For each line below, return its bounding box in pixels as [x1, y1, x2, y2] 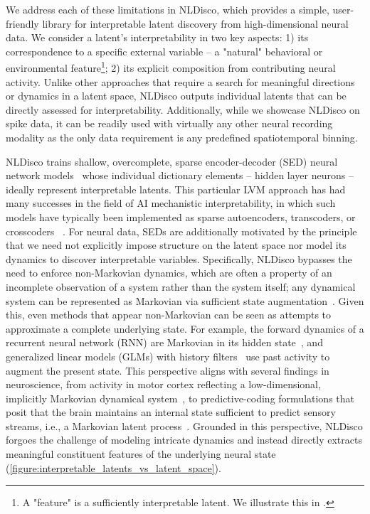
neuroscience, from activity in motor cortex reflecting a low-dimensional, [6, 377, 321, 392]
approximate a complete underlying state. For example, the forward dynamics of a [6, 321, 364, 336]
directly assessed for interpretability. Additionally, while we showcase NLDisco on [6, 102, 360, 117]
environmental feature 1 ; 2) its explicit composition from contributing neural [6, 58, 336, 75]
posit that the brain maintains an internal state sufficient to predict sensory [6, 405, 336, 419]
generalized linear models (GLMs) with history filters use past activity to [6, 348, 330, 363]
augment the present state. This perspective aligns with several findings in [6, 363, 329, 378]
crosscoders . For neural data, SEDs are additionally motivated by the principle [6, 223, 357, 238]
